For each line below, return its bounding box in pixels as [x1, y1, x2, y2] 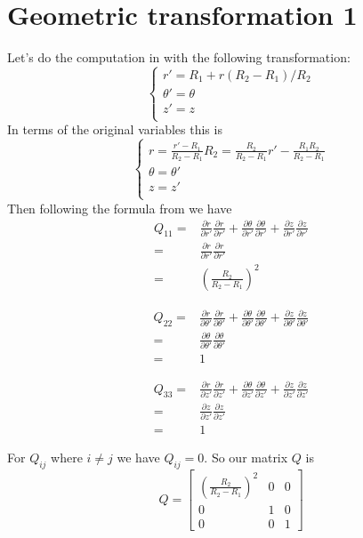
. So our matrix [204, 448, 288, 467]
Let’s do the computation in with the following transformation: [7, 48, 351, 67]
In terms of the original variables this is [7, 120, 222, 139]
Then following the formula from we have [7, 198, 232, 217]
